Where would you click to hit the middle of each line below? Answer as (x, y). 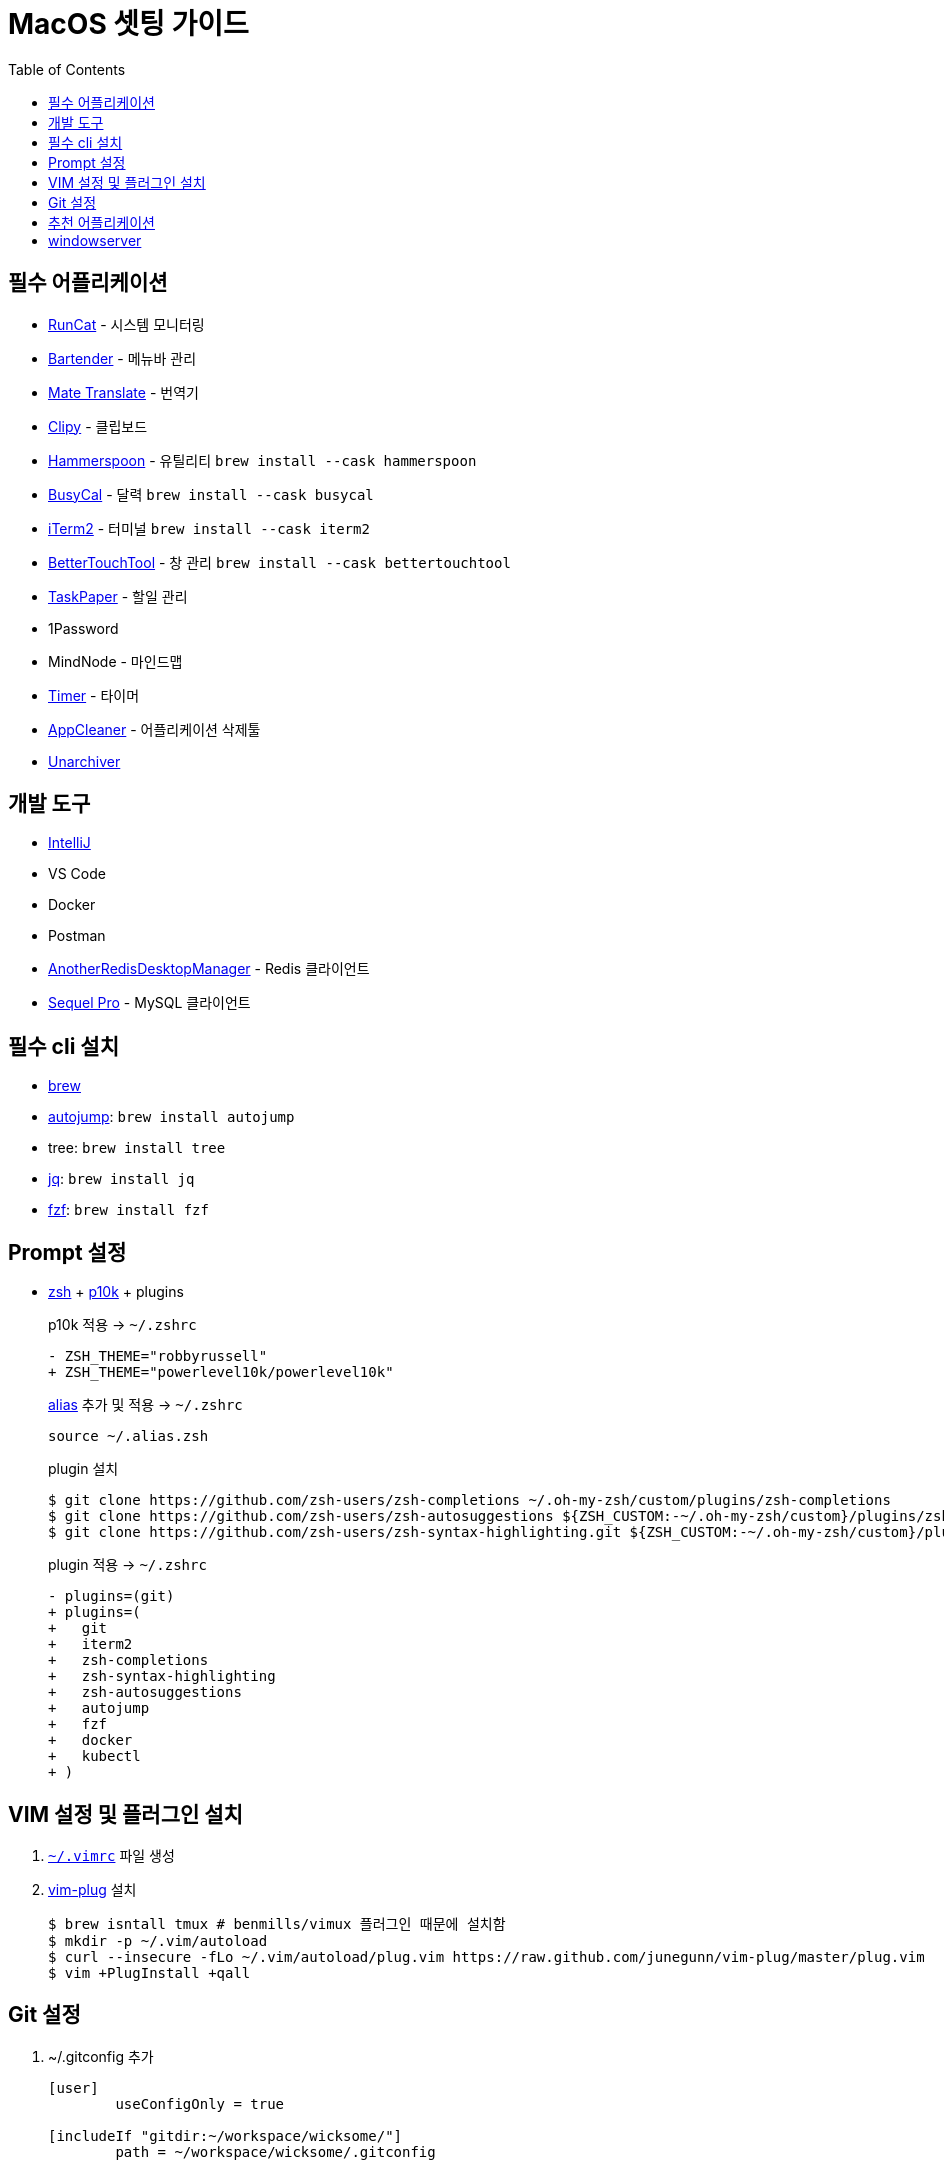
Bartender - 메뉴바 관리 (122, 358)
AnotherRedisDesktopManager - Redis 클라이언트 (209, 969)
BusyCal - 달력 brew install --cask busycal (211, 494)
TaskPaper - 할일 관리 (118, 596)
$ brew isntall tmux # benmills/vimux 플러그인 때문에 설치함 (277, 1923)
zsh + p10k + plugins (116, 1292)
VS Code (77, 874)
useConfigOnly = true (200, 2103)
